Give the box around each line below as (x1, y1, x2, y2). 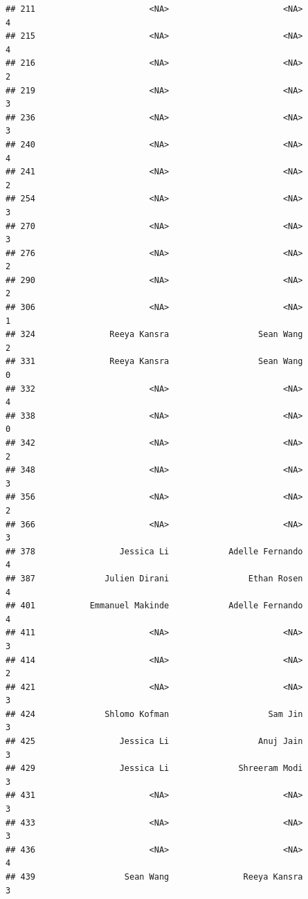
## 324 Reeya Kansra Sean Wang (6, 329, 303, 340)
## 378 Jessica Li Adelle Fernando (6, 546, 303, 556)
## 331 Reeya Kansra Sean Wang (6, 356, 303, 367)
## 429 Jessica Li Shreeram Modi (6, 763, 303, 774)
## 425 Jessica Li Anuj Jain (6, 736, 303, 747)
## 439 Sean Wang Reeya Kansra (6, 872, 303, 882)
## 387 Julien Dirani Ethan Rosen (6, 573, 303, 583)
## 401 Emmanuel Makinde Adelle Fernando (6, 601, 303, 611)
